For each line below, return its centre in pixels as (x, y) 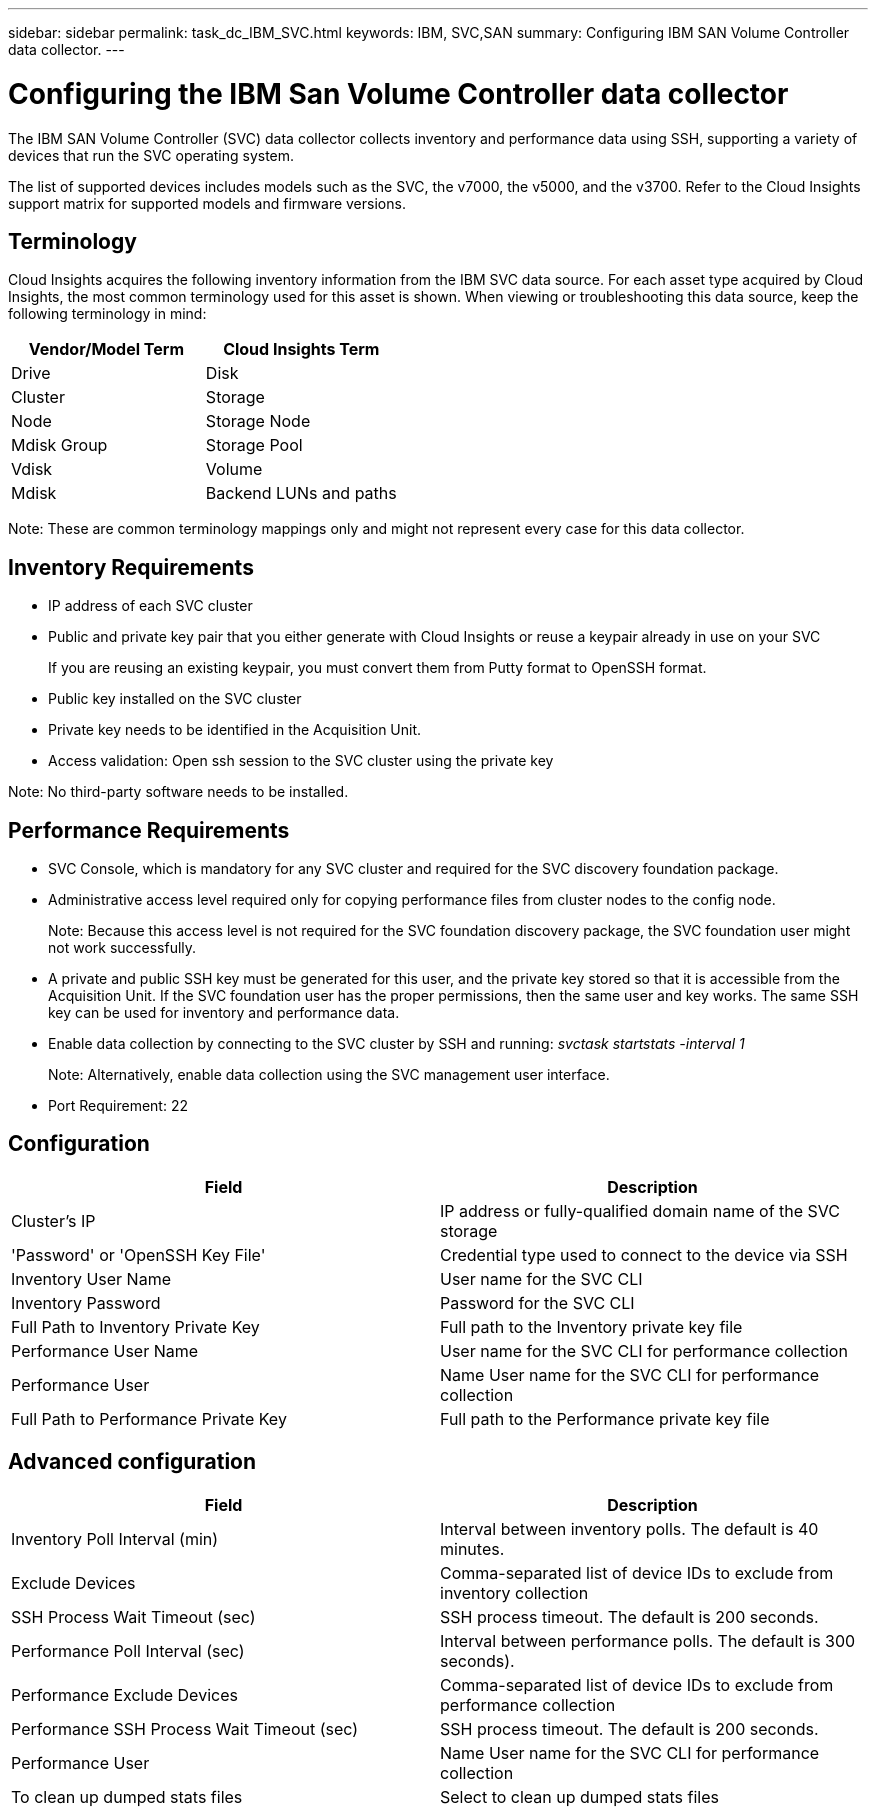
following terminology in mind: (107, 314)
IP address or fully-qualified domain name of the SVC (640, 1210)
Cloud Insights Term (301, 349)
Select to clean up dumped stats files (579, 1796)
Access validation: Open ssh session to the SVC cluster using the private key (301, 761)
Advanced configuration (132, 1462)
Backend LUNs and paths (301, 493)
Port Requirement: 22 (118, 1106)
